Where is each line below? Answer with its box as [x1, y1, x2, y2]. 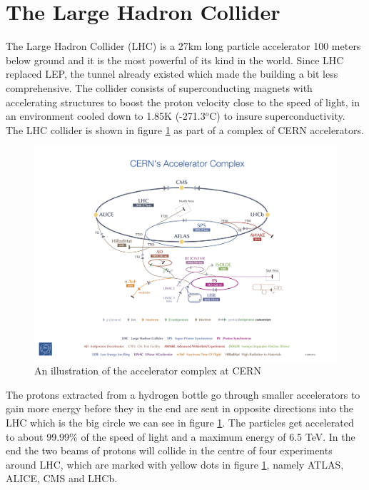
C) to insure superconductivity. [209, 108, 345, 123]
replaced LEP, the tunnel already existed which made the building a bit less [6, 66, 338, 81]
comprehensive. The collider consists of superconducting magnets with [6, 80, 313, 95]
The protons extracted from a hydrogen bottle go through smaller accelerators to [6, 387, 360, 402]
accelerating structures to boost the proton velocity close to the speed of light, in [6, 94, 360, 109]
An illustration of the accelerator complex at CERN [34, 363, 261, 378]
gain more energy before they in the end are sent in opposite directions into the [6, 401, 353, 416]
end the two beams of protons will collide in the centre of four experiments [6, 443, 333, 458]
